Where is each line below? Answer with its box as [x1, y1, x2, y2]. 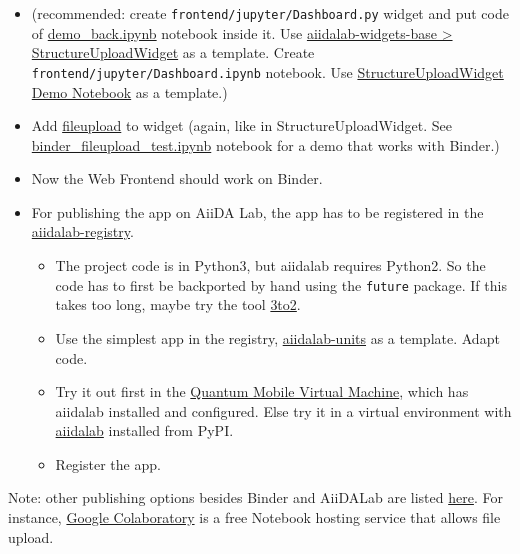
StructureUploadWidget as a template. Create [31, 42, 315, 63]
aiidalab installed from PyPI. [55, 420, 234, 441]
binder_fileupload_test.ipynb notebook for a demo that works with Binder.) [31, 134, 500, 155]
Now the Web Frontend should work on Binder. [31, 168, 323, 189]
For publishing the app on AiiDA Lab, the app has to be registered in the [31, 201, 484, 222]
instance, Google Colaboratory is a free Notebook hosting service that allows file [8, 507, 501, 528]
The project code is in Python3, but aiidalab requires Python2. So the [55, 255, 486, 276]
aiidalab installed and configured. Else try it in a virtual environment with [55, 400, 512, 421]
